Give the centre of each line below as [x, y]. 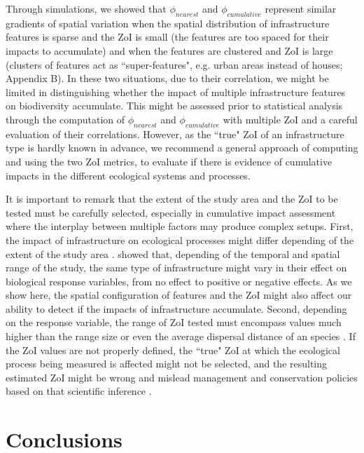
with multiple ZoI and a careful [290, 119]
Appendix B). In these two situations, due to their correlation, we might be [167, 78]
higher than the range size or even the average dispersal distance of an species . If [181, 336]
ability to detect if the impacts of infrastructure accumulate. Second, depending [176, 308]
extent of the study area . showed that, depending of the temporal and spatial [173, 253]
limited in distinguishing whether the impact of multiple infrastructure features [176, 92]
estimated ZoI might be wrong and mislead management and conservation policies [182, 377]
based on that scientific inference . [79, 391]
